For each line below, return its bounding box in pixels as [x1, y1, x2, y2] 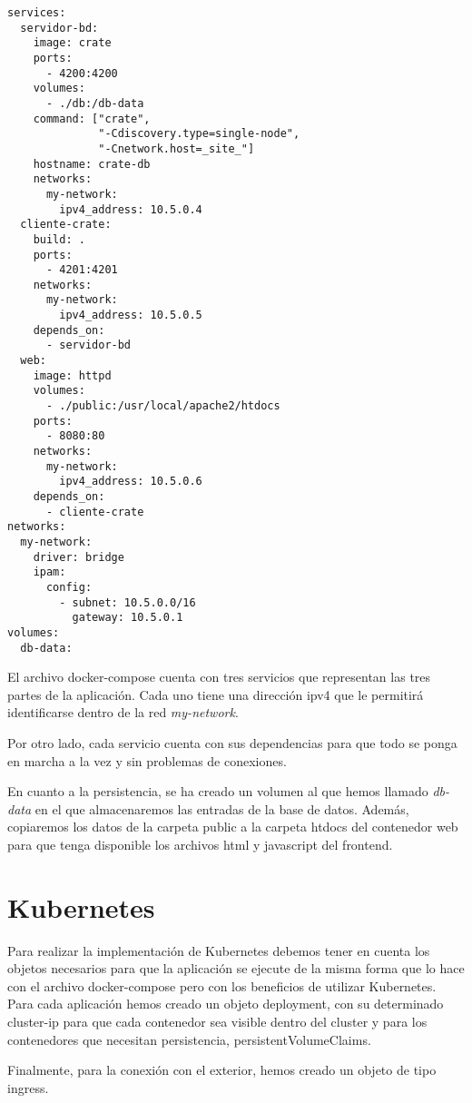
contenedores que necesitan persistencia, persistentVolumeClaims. [7, 1029, 371, 1049]
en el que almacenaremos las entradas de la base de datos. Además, [34, 799, 409, 818]
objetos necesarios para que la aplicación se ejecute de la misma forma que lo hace [7, 959, 465, 978]
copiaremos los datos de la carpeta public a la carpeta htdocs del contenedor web [7, 817, 458, 836]
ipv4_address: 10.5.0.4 [59, 202, 202, 216]
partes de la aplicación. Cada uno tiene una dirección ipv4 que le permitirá [7, 684, 424, 704]
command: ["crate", [33, 112, 151, 125]
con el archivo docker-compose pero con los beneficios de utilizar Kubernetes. [7, 976, 437, 995]
